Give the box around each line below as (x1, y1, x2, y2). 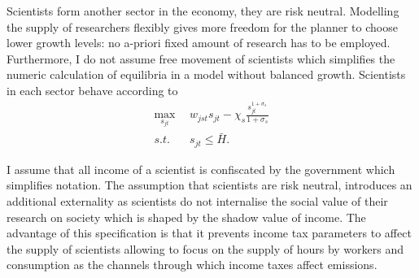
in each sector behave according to (7, 81, 178, 98)
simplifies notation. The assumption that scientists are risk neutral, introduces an (7, 176, 412, 193)
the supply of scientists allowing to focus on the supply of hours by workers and (7, 240, 404, 257)
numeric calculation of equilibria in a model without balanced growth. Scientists (7, 66, 406, 83)
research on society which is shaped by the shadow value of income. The (7, 208, 366, 225)
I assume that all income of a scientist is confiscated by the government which (7, 160, 395, 177)
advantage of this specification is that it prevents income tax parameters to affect (7, 224, 412, 241)
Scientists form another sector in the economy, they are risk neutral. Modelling (7, 2, 399, 19)
